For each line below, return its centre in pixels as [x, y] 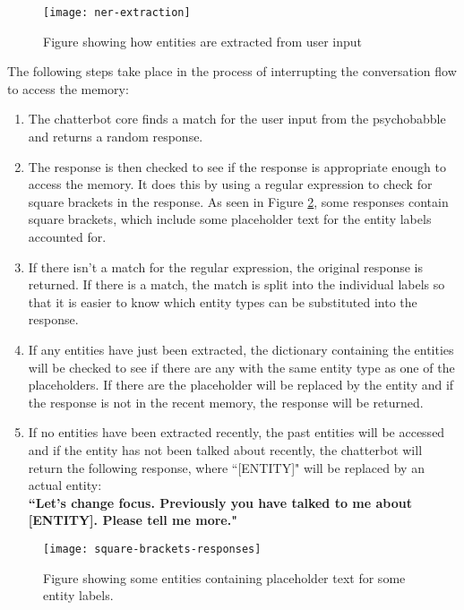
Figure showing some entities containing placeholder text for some [224, 577]
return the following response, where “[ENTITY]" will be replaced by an [226, 467]
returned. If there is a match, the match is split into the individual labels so [236, 284]
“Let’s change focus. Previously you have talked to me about [220, 502]
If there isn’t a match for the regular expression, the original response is [225, 266]
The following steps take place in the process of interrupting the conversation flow [232, 71]
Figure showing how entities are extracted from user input [203, 41]
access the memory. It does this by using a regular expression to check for [230, 184]
